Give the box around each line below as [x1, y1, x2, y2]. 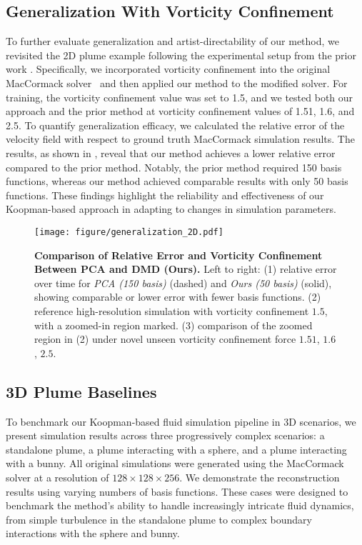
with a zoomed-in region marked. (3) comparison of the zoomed [34, 317, 313, 332]
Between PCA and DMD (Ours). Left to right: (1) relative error [34, 261, 337, 276]
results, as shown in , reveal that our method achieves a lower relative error [6, 145, 336, 160]
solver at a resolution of [6, 469, 109, 484]
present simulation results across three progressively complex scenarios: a [6, 428, 325, 443]
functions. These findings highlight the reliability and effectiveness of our [6, 187, 324, 202]
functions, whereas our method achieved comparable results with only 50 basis [6, 174, 348, 189]
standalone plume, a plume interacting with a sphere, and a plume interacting [6, 441, 347, 456]
